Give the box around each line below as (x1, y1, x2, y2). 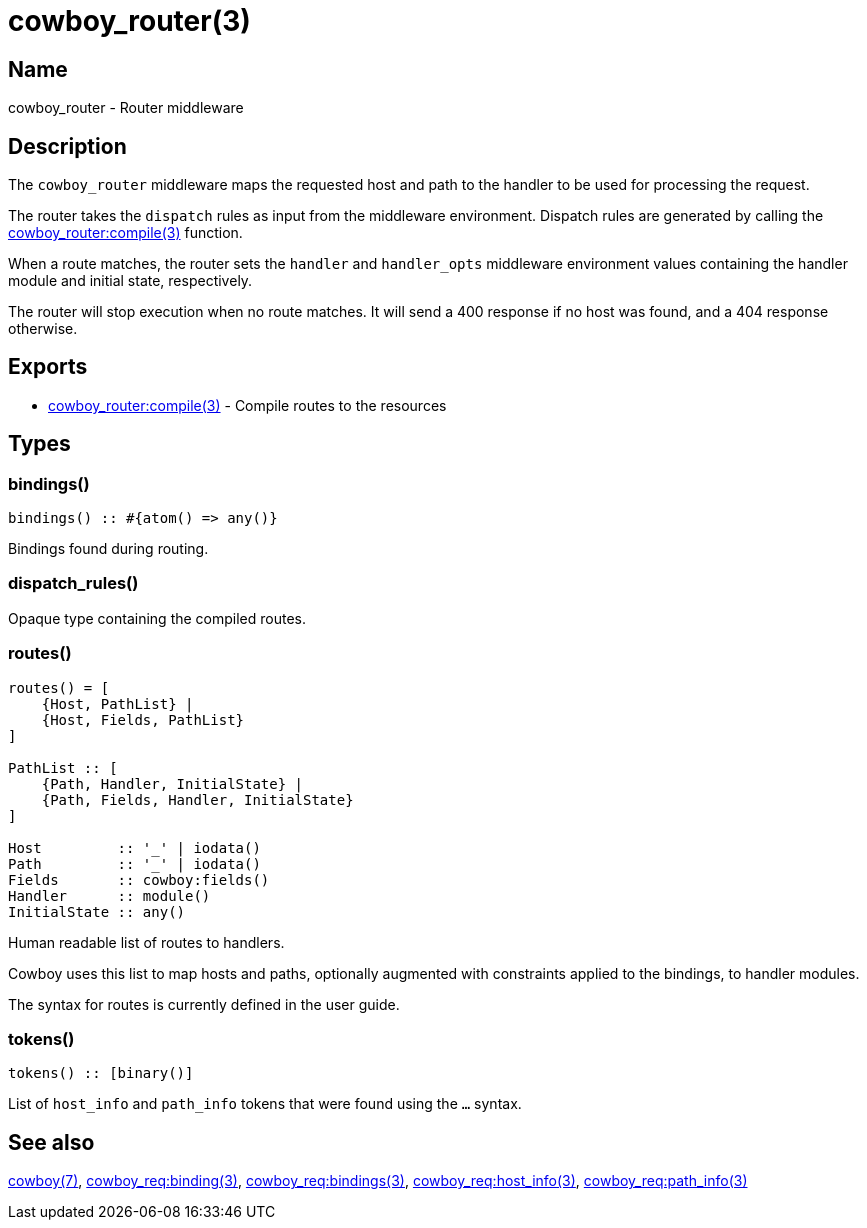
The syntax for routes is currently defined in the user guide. (8, 995, 400, 1013)
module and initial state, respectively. (8, 272, 253, 290)
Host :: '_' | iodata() (8, 839, 261, 856)
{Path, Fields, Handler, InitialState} (41, 791, 354, 808)
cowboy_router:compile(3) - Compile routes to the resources (48, 396, 447, 414)
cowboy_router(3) (8, 4, 251, 38)
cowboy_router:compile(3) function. (8, 224, 243, 242)
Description (8, 133, 127, 159)
